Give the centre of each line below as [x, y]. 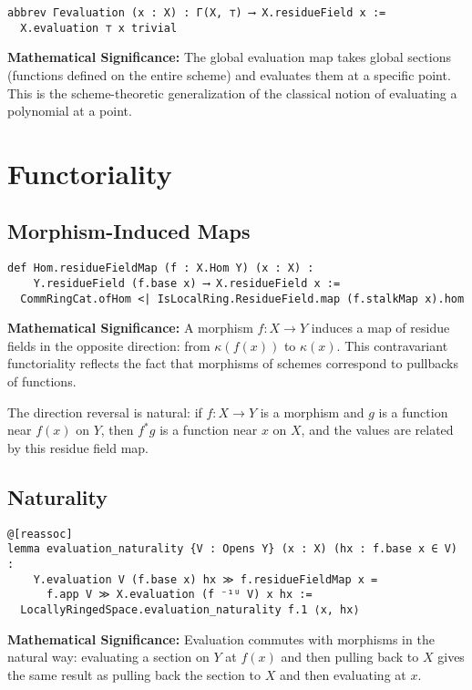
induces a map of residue [380, 328]
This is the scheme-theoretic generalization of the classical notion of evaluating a [232, 93]
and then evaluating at [343, 674]
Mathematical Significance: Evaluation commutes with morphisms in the [221, 639]
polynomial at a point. [70, 111]
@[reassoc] [40, 534]
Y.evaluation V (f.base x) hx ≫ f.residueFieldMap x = [205, 579]
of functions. [42, 381]
